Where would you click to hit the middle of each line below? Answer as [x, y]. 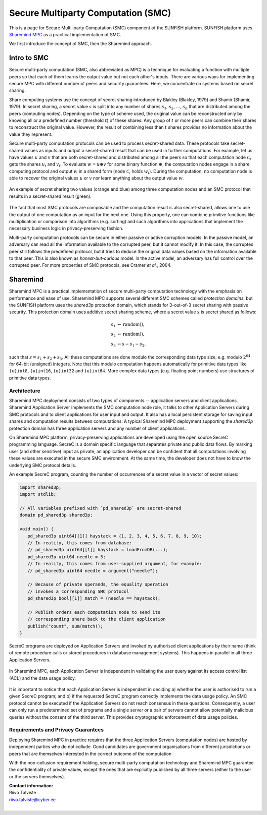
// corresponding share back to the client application [96, 619]
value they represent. [31, 134]
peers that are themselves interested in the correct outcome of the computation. [91, 754]
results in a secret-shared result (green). [50, 196]
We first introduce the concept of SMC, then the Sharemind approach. [81, 44]
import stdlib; [38, 494]
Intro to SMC [29, 58]
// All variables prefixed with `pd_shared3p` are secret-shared [100, 508]
